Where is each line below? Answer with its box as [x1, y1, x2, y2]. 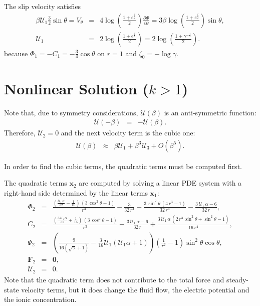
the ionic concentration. [4, 294, 77, 304]
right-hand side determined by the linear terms [4, 188, 148, 198]
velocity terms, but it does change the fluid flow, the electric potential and [21, 284, 249, 294]
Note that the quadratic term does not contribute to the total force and [4, 274, 224, 284]
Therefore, [4, 127, 36, 138]
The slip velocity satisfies [4, 1, 81, 11]
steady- [226, 274, 248, 284]
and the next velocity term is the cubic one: [61, 127, 195, 138]
